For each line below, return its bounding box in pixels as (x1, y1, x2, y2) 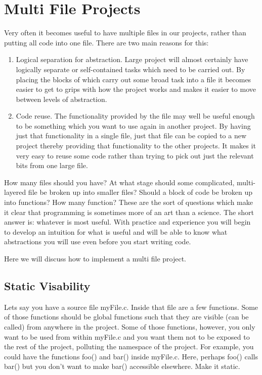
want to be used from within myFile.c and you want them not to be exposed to (4, 331, 250, 342)
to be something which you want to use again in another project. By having (16, 120, 251, 131)
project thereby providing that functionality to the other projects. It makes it (16, 140, 256, 151)
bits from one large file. (16, 160, 88, 171)
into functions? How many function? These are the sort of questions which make (4, 197, 253, 207)
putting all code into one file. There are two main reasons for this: (4, 37, 209, 47)
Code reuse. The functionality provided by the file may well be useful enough (16, 111, 255, 121)
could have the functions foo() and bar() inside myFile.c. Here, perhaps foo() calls (4, 351, 258, 361)
